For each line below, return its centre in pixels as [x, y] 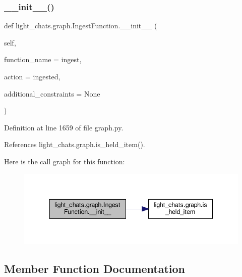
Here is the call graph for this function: [65, 161]
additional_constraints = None [52, 93]
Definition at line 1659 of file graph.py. [64, 127]
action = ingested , [32, 76]
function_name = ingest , [43, 59]
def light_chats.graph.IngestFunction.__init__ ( [81, 26]
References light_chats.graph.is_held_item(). [75, 144]
